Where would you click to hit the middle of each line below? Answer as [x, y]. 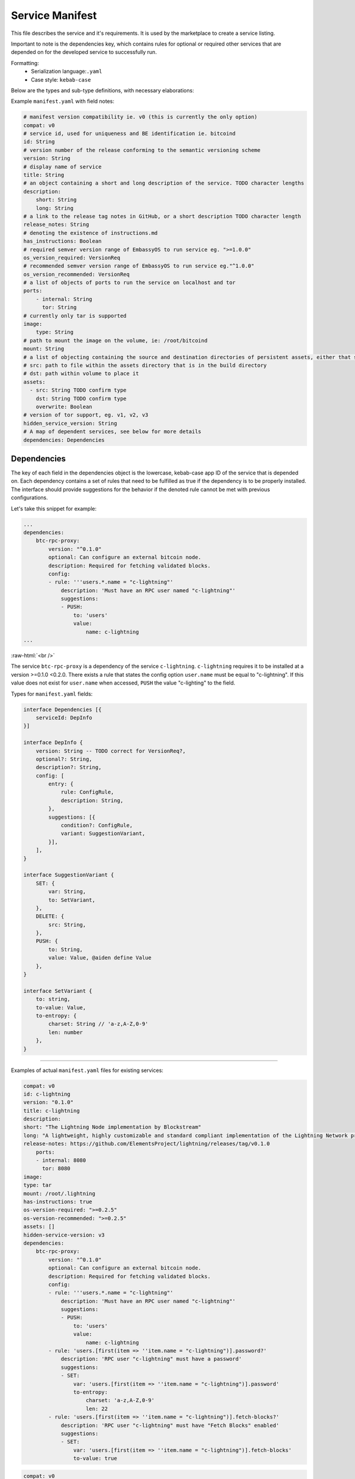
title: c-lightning [51, 1110]
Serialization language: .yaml [67, 72]
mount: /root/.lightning [59, 1193]
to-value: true [95, 1459]
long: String [55, 208]
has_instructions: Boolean [62, 241]
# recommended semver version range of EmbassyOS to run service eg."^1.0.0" [139, 266]
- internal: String [64, 299]
